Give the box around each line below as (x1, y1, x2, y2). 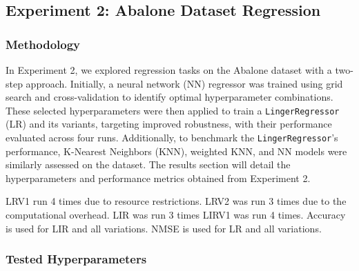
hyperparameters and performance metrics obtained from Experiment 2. (6, 170, 311, 185)
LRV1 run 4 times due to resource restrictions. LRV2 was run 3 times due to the (6, 194, 347, 208)
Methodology (6, 35, 81, 52)
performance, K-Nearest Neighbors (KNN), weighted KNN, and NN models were (6, 143, 347, 158)
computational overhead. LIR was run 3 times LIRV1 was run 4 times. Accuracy (6, 208, 346, 222)
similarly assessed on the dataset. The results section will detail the (6, 157, 291, 172)
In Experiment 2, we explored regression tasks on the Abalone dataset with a (6, 63, 332, 77)
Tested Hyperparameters (6, 250, 147, 268)
